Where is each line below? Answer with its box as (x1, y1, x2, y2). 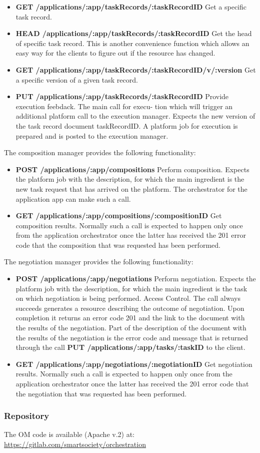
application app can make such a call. (15, 193, 131, 204)
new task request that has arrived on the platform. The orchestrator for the (15, 183, 247, 194)
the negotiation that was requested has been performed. (15, 388, 187, 398)
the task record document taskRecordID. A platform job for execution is (15, 120, 238, 131)
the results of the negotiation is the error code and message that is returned (15, 332, 248, 342)
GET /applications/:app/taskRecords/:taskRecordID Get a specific (15, 2, 246, 12)
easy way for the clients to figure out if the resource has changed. (15, 48, 215, 58)
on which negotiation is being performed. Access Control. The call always (15, 293, 240, 303)
